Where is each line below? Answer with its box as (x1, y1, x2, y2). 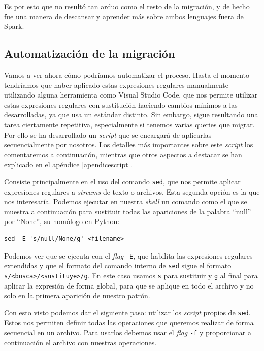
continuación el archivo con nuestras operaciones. (4, 337, 157, 347)
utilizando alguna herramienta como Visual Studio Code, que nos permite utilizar (4, 89, 258, 100)
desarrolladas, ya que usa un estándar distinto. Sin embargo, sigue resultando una (4, 109, 258, 120)
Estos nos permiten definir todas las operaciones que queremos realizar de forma (4, 317, 254, 328)
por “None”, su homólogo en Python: (4, 216, 120, 227)
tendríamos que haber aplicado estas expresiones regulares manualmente (4, 79, 229, 90)
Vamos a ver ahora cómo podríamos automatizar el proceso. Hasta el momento (4, 69, 250, 80)
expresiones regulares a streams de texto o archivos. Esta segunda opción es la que (4, 186, 260, 197)
